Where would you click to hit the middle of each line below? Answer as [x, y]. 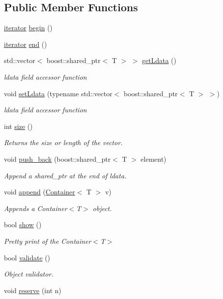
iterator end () [26, 44]
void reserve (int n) [33, 290]
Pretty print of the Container [48, 241]
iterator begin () [28, 28]
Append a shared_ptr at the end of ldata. [65, 175]
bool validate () [27, 257]
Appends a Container [36, 208]
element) [154, 159]
